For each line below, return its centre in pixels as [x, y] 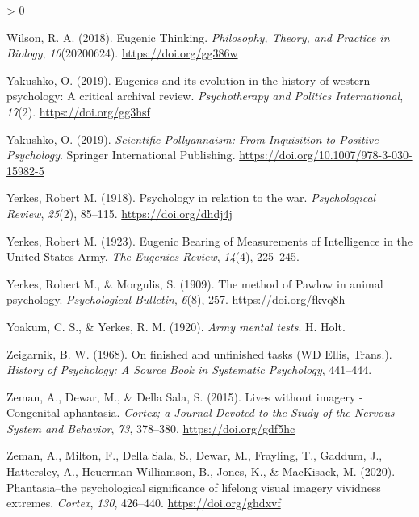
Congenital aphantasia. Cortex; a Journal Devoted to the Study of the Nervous [201, 412]
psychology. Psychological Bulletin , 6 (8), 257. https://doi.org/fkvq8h [176, 299]
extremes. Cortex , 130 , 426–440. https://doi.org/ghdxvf [144, 503]
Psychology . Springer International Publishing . [121, 155]
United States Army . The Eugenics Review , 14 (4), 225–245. [153, 256]
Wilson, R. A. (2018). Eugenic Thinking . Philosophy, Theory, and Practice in [198, 37]
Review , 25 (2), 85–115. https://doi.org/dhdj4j [119, 213]
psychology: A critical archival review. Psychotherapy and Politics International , [205, 96]
